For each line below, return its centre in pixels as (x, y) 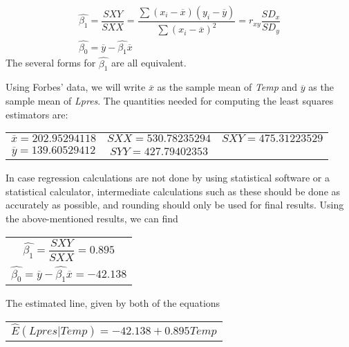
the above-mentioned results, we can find (92, 219)
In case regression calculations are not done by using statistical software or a (168, 178)
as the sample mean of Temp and (227, 87)
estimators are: (37, 114)
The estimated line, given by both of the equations (113, 303)
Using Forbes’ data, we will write (76, 87)
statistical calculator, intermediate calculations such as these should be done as (173, 191)
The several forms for (51, 63)
